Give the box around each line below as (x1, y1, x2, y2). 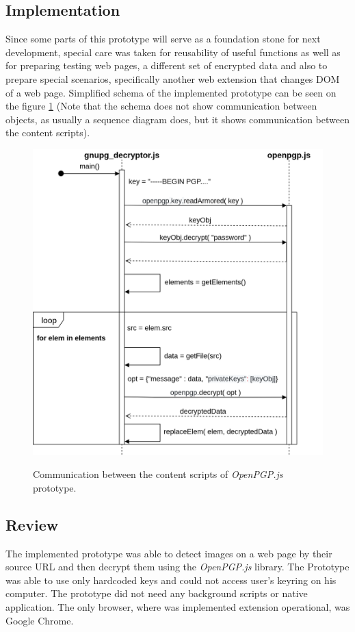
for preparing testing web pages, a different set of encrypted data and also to (5, 58, 328, 73)
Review (5, 514, 59, 535)
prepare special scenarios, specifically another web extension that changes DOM (5, 71, 340, 86)
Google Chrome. (5, 613, 74, 627)
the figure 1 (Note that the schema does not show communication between (5, 99, 317, 113)
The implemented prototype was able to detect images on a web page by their (5, 546, 332, 560)
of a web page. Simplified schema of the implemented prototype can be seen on (5, 85, 337, 99)
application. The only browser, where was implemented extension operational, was (5, 599, 350, 614)
